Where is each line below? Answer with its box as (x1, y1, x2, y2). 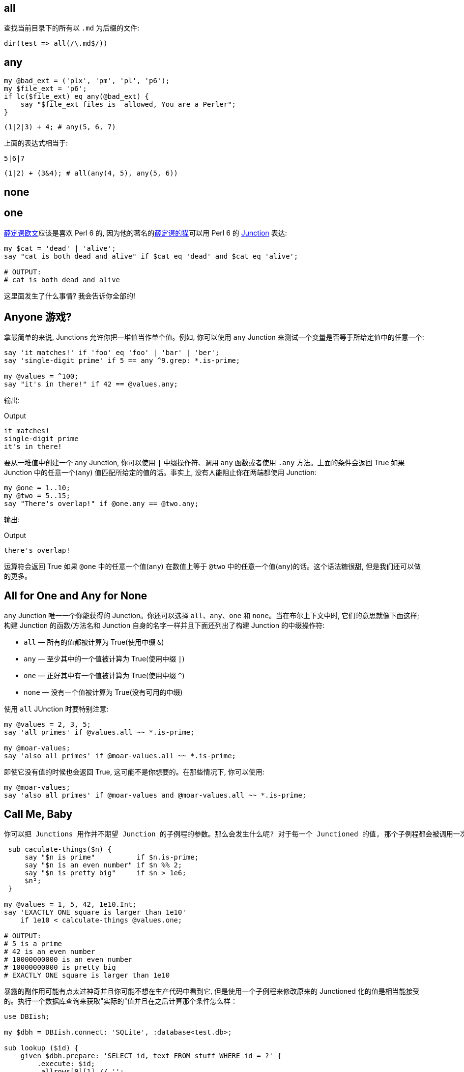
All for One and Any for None (4, 589, 147, 602)
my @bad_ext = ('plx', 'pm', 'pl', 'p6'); (4, 77, 170, 85)
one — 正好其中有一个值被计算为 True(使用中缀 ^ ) (24, 671, 185, 680)
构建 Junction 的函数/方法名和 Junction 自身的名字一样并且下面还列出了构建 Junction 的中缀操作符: (4, 621, 325, 630)
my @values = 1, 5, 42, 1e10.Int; (4, 900, 137, 909)
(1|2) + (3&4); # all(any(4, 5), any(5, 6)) (4, 169, 178, 178)
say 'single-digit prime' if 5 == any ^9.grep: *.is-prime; (4, 357, 240, 365)
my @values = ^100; (4, 372, 79, 381)
